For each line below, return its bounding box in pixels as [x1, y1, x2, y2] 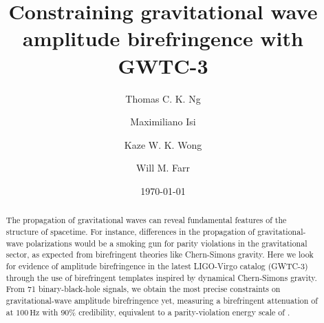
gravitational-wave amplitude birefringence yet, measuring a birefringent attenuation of [6, 294, 318, 306]
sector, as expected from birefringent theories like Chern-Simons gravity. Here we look [6, 249, 314, 260]
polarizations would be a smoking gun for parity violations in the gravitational [25, 237, 307, 249]
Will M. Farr [136, 160, 191, 175]
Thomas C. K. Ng [125, 91, 201, 105]
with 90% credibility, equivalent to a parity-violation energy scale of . [42, 306, 290, 317]
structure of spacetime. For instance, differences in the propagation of [6, 225, 255, 237]
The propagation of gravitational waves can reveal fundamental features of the [6, 214, 287, 226]
